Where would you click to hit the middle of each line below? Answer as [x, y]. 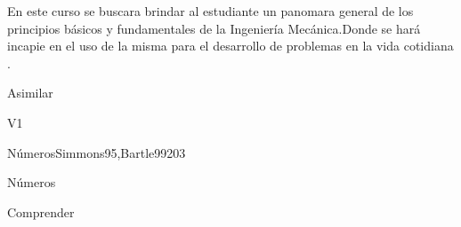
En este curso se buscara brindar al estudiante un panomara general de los [210, 11]
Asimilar [30, 93]
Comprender [41, 211]
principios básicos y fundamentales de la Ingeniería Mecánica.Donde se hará [214, 28]
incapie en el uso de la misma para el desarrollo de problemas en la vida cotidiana [230, 46]
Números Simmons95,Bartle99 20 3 [97, 152]
